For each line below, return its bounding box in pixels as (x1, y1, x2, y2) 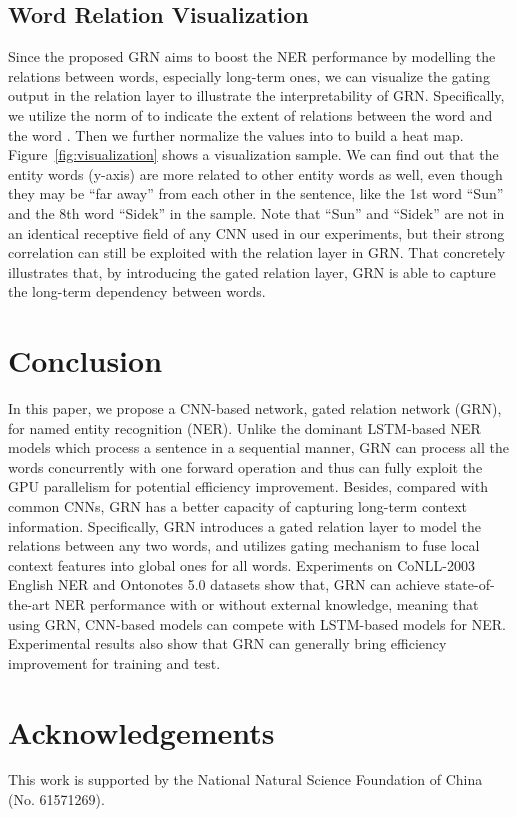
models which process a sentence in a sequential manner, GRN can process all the (8, 437, 509, 458)
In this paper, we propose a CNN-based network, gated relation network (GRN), (8, 398, 502, 419)
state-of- (444, 574, 495, 595)
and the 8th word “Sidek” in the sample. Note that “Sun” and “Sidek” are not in (8, 202, 505, 223)
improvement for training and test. (8, 652, 221, 673)
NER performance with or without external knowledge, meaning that (54, 593, 479, 614)
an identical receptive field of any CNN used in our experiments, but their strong (8, 222, 505, 243)
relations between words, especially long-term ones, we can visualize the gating (8, 65, 490, 86)
